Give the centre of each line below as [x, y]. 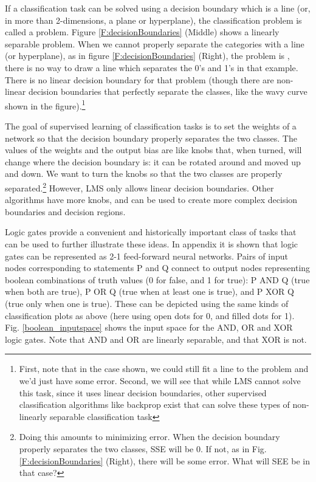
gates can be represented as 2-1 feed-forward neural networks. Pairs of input [146, 256]
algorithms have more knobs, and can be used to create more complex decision [151, 200]
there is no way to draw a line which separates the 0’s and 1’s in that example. [152, 67]
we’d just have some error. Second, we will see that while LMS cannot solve [160, 380]
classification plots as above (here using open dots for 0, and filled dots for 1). [150, 315]
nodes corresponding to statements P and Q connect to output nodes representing [158, 268]
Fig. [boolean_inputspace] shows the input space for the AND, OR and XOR [149, 327]
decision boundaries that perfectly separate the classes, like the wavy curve [168, 91]
